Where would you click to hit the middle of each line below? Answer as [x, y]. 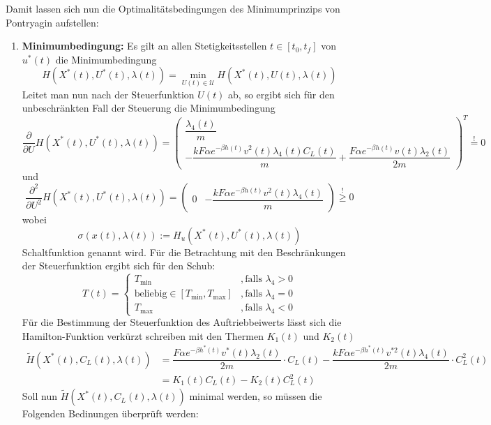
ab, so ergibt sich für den [281, 94]
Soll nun [39, 396]
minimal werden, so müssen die [256, 396]
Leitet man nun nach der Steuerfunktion [108, 94]
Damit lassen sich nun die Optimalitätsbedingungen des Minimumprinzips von [173, 8]
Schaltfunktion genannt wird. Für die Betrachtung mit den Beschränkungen [184, 252]
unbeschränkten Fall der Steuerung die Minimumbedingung [149, 108]
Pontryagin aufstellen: [52, 22]
